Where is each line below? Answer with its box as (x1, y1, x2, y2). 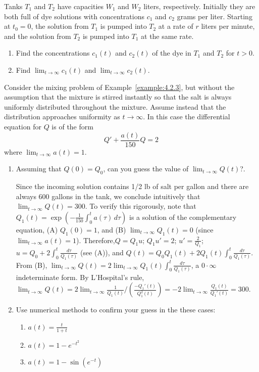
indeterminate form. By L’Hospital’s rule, (16, 271, 144, 282)
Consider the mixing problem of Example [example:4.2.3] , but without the (4, 81, 235, 92)
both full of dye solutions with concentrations (4, 11, 144, 21)
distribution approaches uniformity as (4, 111, 120, 122)
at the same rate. (141, 30, 194, 41)
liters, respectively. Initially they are (143, 1, 255, 11)
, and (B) (97, 224, 126, 235)
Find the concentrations (16, 48, 90, 58)
